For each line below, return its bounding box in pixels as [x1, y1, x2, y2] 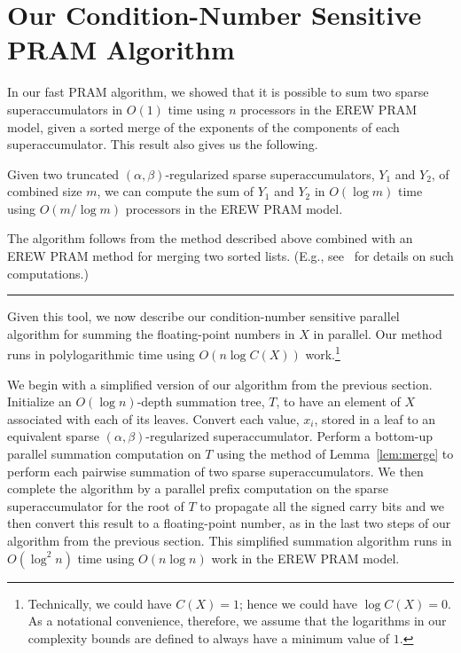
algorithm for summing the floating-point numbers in [7, 324, 295, 342]
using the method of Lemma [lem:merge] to [216, 445, 454, 463]
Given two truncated [7, 164, 120, 183]
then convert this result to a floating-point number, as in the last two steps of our [7, 514, 451, 532]
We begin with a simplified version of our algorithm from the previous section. [7, 374, 433, 393]
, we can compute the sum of [97, 182, 254, 201]
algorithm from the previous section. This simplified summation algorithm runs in [7, 531, 452, 550]
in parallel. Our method [313, 324, 442, 342]
